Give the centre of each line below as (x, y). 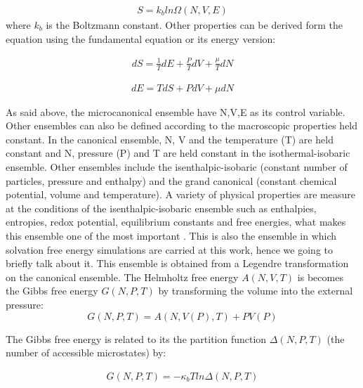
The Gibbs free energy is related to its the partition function (136, 338)
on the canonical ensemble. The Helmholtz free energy (122, 277)
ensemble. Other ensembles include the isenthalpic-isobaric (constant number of (177, 167)
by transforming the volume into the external (256, 291)
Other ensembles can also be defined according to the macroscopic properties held (182, 125)
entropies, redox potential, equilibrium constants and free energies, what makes (176, 222)
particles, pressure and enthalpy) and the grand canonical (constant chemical (171, 180)
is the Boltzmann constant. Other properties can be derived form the (194, 25)
